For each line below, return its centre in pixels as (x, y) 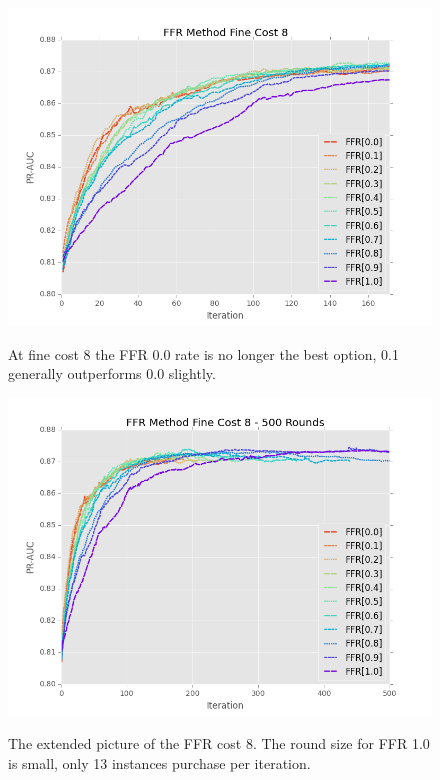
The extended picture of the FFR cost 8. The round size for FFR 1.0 (219, 743)
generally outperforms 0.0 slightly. (112, 373)
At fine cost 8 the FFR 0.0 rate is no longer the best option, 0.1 (203, 353)
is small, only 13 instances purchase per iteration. (159, 762)
